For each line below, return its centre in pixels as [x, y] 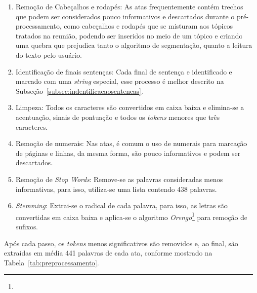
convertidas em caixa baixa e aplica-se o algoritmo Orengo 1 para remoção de [131, 216]
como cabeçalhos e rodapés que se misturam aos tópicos [149, 26]
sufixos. [27, 226]
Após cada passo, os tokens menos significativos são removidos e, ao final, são [121, 243]
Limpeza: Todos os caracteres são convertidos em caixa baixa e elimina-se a [130, 107]
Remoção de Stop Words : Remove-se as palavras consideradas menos [119, 179]
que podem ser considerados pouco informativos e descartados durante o [125, 16]
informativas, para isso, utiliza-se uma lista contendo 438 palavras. [116, 189]
